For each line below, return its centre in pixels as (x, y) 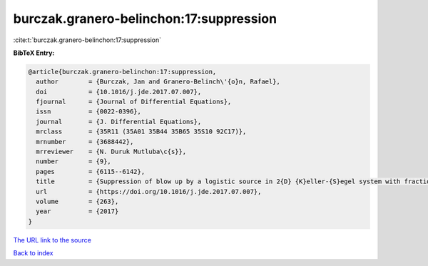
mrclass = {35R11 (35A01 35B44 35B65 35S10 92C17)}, (141, 132)
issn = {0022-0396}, (89, 112)
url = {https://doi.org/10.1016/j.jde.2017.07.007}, (149, 191)
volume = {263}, (77, 201)
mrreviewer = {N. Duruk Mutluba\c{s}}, (111, 152)
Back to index (33, 253)
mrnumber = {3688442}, (85, 142)
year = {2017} (77, 211)
